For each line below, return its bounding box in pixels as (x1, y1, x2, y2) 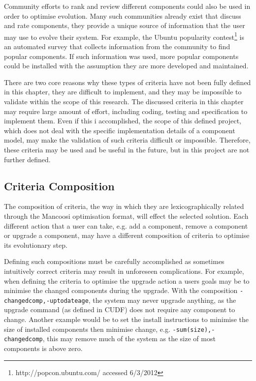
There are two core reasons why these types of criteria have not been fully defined (4, 77, 251, 87)
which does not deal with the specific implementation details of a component (4, 125, 235, 135)
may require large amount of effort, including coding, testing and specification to (4, 106, 248, 116)
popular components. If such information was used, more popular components (4, 51, 239, 61)
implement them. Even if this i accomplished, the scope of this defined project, (4, 116, 241, 126)
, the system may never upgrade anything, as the (88, 294, 236, 305)
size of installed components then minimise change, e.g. (4, 323, 170, 334)
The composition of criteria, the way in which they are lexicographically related (4, 201, 244, 211)
